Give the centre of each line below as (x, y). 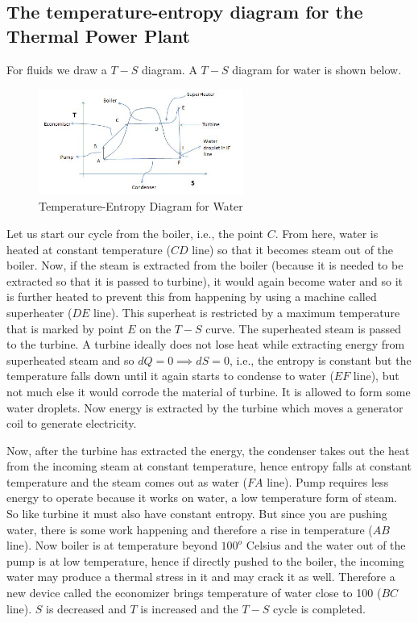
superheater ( (39, 312)
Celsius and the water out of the (326, 545)
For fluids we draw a (57, 69)
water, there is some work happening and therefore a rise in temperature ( (190, 529)
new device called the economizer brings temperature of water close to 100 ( (194, 593)
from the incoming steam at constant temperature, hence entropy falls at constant (209, 466)
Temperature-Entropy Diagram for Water (141, 206)
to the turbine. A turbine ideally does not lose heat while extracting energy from (206, 344)
